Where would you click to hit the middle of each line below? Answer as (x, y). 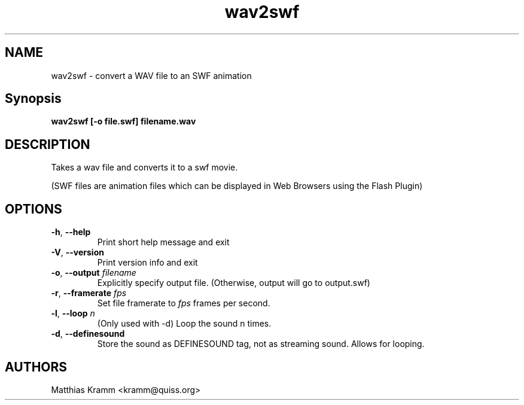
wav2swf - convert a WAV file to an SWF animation (151, 75)
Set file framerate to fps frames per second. (184, 303)
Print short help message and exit (163, 242)
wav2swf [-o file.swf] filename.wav (124, 121)
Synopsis (33, 99)
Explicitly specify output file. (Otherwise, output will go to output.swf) (234, 283)
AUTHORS (36, 367)
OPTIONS (33, 209)
